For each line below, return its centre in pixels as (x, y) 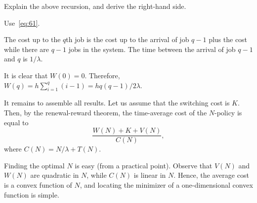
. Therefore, (102, 75)
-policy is (228, 112)
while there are (27, 49)
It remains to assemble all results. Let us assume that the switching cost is (117, 103)
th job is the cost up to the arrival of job (128, 39)
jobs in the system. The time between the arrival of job (152, 49)
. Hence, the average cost (211, 175)
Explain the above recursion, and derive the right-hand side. (95, 6)
